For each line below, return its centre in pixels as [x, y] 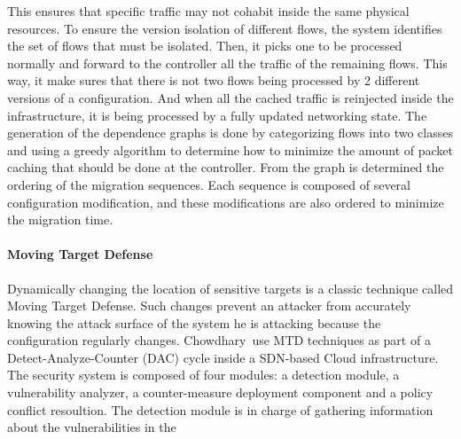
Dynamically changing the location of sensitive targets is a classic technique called [230, 288]
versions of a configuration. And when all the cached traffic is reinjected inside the [230, 97]
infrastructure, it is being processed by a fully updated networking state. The [217, 115]
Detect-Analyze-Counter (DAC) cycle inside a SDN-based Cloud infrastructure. [223, 357]
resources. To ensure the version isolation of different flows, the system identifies [225, 28]
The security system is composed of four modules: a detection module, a [203, 375]
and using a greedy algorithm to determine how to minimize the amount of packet [230, 149]
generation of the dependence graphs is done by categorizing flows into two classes [230, 133]
